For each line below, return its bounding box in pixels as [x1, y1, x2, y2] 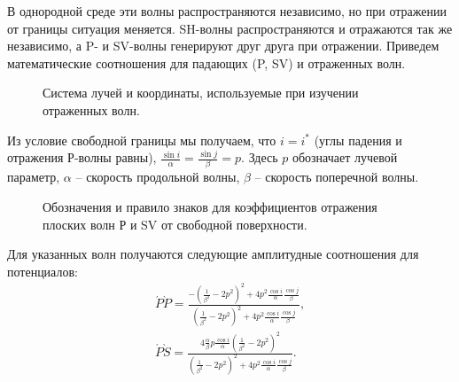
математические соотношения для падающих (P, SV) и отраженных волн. [7, 53, 406, 72]
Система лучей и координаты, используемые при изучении [43, 83, 359, 102]
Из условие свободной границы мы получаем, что [7, 130, 276, 149]
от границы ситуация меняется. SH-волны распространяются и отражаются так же [7, 19, 453, 37]
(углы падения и [314, 130, 402, 149]
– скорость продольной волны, [75, 168, 240, 186]
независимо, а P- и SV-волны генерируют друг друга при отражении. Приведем [7, 36, 440, 55]
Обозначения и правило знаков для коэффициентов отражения [43, 198, 377, 216]
